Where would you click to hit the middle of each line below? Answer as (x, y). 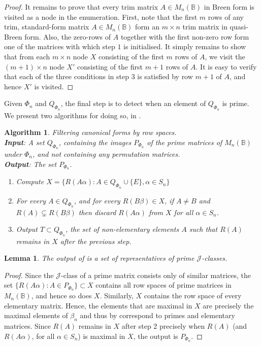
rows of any (226, 16)
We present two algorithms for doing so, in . (73, 115)
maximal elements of (36, 315)
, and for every (97, 200)
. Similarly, (117, 296)
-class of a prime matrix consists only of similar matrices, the (156, 275)
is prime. (236, 103)
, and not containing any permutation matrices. (106, 153)
